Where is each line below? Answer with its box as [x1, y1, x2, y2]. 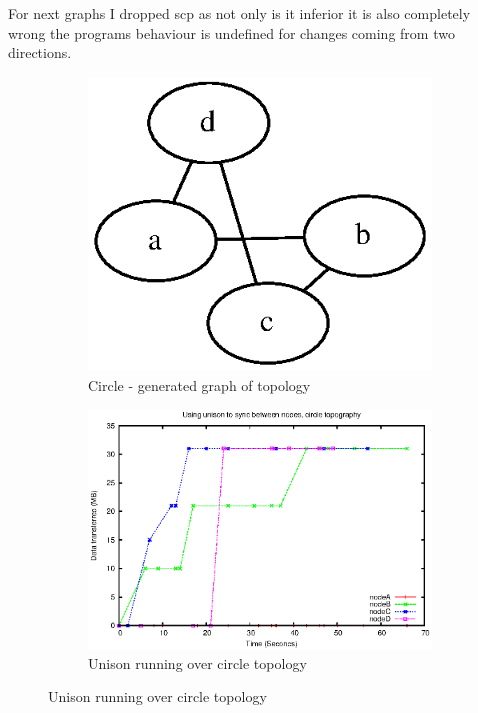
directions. [8, 42, 72, 63]
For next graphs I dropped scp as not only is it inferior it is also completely [8, 3, 471, 23]
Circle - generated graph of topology [88, 374, 311, 395]
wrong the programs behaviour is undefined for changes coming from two [8, 22, 455, 43]
